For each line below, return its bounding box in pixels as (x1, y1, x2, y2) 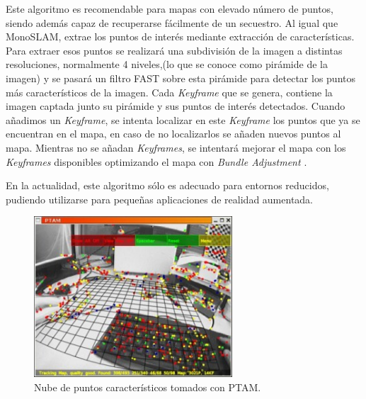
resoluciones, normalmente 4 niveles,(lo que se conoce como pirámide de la (6, 57, 328, 72)
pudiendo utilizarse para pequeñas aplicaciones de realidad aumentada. (6, 191, 313, 206)
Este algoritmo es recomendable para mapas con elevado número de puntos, (6, 1, 334, 16)
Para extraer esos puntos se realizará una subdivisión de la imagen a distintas (6, 43, 343, 57)
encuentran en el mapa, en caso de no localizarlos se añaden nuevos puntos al (6, 126, 341, 141)
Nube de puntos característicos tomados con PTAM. (34, 379, 261, 394)
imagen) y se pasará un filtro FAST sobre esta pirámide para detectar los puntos (6, 70, 355, 85)
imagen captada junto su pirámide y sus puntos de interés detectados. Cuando (6, 99, 345, 113)
